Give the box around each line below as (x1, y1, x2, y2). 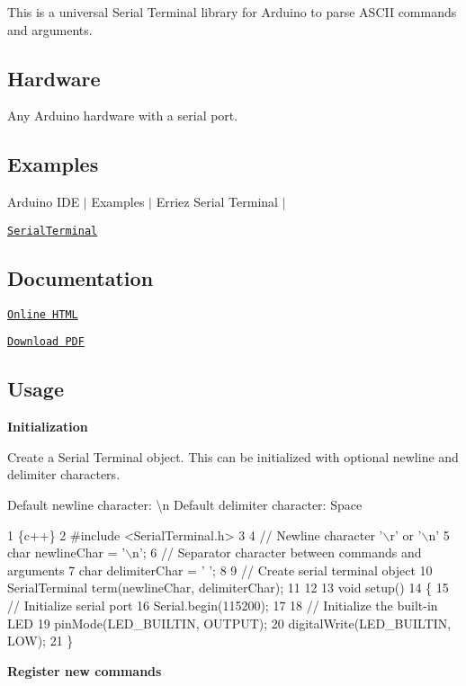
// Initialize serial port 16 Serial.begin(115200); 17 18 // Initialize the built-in (7, 595, 438, 614)
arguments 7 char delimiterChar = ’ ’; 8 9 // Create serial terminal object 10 (7, 560, 433, 579)
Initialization (7, 417, 88, 436)
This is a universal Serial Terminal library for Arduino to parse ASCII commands (7, 3, 457, 21)
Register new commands (7, 661, 162, 680)
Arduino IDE (7, 192, 80, 211)
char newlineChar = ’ (7, 543, 126, 562)
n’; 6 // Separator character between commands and (132, 543, 422, 562)
